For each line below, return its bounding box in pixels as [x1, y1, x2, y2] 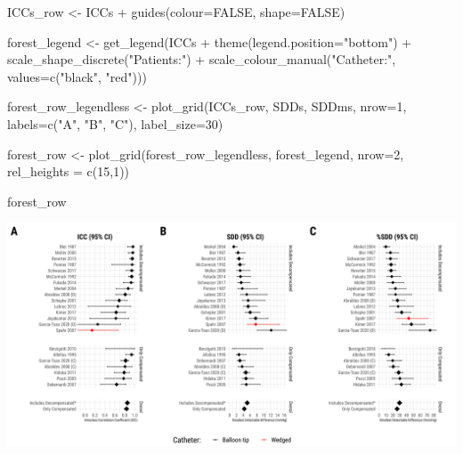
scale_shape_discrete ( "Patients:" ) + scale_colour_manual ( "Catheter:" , [7, 50, 396, 69]
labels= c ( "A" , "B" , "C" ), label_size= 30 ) [7, 114, 223, 133]
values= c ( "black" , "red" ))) [7, 67, 147, 85]
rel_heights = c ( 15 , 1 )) [7, 162, 130, 181]
